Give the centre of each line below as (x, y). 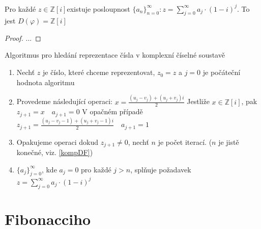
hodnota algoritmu (46, 82)
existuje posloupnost (98, 8)
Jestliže (198, 101)
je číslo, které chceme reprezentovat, (99, 72)
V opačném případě (112, 111)
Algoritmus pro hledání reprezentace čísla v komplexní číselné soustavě (115, 55)
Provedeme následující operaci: (64, 101)
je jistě (229, 142)
